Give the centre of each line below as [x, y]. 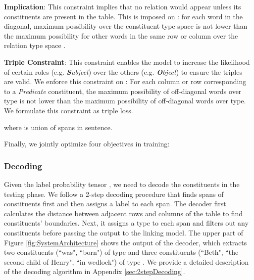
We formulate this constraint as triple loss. [69, 110]
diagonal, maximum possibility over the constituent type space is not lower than [126, 26]
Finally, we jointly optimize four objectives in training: [87, 144]
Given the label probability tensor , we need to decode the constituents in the [122, 184]
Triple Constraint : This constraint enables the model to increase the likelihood [127, 62]
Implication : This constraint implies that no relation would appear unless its [123, 6]
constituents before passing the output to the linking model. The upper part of [124, 232]
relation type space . [35, 45]
